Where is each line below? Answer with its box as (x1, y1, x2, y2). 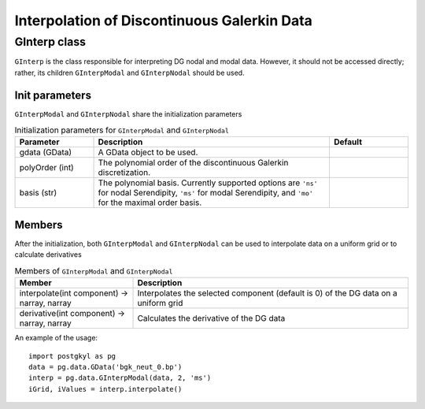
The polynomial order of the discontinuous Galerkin (98, 158, 289, 169)
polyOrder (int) (19, 162, 74, 173)
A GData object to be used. (98, 147, 198, 158)
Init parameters (14, 88, 92, 102)
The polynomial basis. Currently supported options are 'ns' (98, 177, 318, 188)
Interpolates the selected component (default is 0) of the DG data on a (137, 288, 397, 299)
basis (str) (19, 188, 57, 199)
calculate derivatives (14, 250, 82, 259)
